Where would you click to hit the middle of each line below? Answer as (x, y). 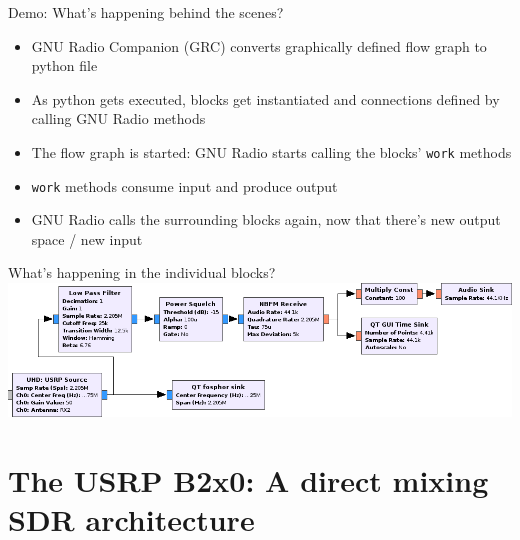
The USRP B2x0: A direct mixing (248, 479)
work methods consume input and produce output (184, 185)
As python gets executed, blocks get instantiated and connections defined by (265, 98)
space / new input (87, 238)
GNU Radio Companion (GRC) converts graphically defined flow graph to (259, 45)
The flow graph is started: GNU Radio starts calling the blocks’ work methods (271, 151)
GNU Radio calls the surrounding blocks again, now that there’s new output (266, 219)
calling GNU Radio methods (118, 118)
